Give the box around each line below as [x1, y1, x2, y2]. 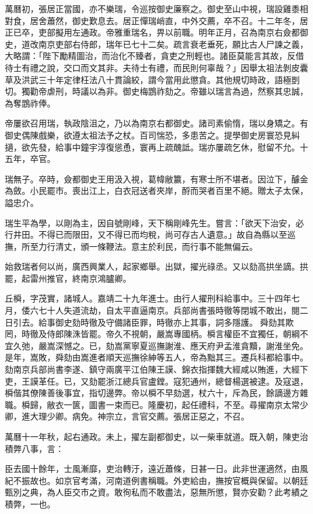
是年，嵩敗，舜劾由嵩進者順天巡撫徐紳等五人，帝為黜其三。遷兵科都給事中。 [5, 351, 308, 364]
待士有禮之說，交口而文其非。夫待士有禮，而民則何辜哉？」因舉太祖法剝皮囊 [5, 61, 308, 73]
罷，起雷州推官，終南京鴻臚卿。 [5, 271, 131, 284]
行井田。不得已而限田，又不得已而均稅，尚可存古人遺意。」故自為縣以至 [5, 228, 287, 241]
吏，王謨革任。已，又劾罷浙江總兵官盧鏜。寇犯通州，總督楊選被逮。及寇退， [5, 374, 308, 387]
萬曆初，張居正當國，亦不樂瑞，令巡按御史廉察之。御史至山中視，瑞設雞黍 [5, 2, 300, 14]
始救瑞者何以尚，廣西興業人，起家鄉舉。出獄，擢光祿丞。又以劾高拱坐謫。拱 [5, 260, 308, 273]
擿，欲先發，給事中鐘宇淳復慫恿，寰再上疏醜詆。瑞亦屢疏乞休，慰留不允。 [5, 140, 300, 153]
